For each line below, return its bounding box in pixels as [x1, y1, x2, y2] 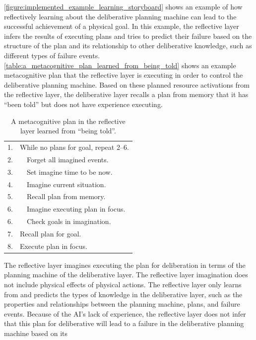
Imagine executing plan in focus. [26, 204, 126, 214]
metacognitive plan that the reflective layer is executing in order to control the [4, 70, 243, 80]
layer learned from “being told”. [20, 125, 116, 136]
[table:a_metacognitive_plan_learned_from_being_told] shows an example [4, 60, 236, 70]
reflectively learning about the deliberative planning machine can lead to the [4, 11, 237, 21]
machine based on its [4, 328, 68, 338]
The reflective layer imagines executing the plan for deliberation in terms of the [4, 259, 246, 270]
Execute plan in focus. [19, 240, 87, 251]
